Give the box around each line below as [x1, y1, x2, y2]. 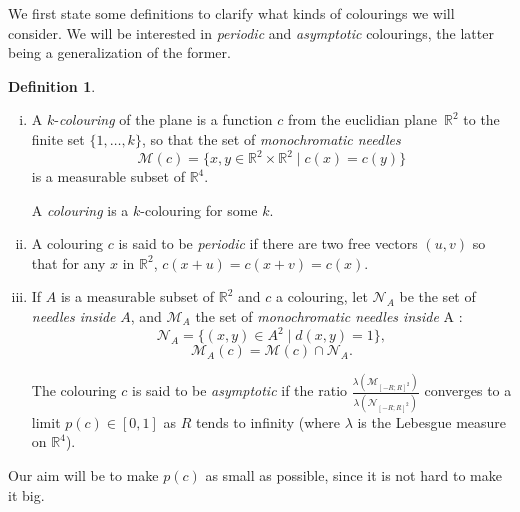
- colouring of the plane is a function [54, 109, 273, 130]
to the [463, 109, 500, 130]
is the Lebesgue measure [357, 411, 507, 432]
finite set [31, 128, 85, 149]
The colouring [31, 380, 117, 401]
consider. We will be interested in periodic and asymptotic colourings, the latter [8, 22, 494, 43]
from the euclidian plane [287, 109, 437, 130]
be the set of [399, 286, 476, 307]
